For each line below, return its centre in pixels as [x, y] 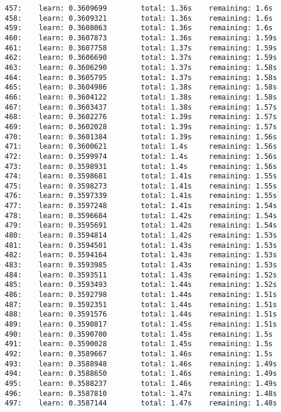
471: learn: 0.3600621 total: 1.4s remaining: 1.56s [141, 147]
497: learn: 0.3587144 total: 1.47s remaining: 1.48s [141, 403]
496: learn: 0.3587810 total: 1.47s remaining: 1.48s [141, 393]
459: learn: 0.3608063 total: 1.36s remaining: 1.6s [139, 28]
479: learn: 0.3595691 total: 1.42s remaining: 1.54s [141, 226]
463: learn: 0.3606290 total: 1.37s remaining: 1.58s [141, 67]
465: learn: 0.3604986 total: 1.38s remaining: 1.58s [141, 87]
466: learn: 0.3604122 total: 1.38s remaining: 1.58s [141, 97]
